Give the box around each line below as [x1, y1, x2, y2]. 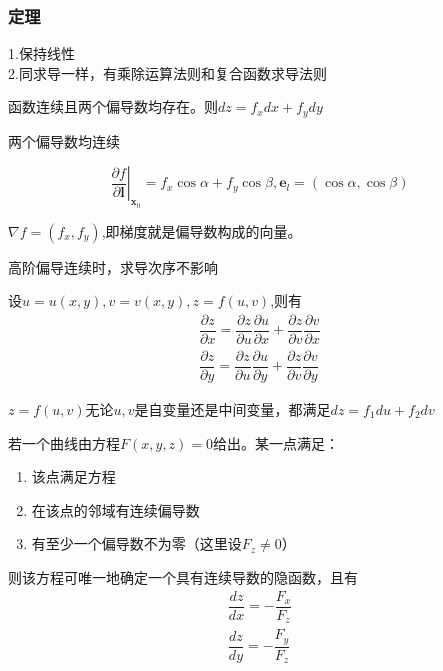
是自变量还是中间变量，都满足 [134, 399, 331, 420]
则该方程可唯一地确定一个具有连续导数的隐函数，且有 [8, 567, 358, 587]
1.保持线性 [8, 43, 75, 64]
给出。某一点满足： [213, 432, 340, 453]
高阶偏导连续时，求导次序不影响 [8, 256, 218, 277]
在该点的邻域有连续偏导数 [31, 499, 200, 520]
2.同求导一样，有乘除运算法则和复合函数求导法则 [8, 62, 327, 83]
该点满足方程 [31, 466, 116, 487]
